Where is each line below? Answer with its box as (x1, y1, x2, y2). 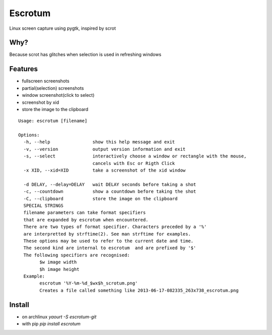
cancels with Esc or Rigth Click (92, 160, 175, 166)
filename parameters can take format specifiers (23, 210, 146, 215)
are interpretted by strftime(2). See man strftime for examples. (23, 231, 191, 237)
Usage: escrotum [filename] (18, 118, 88, 124)
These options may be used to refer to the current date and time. (23, 238, 194, 244)
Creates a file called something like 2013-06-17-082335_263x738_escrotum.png (39, 288, 239, 293)
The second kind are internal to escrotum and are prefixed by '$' (23, 245, 196, 251)
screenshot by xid (22, 99, 59, 105)
